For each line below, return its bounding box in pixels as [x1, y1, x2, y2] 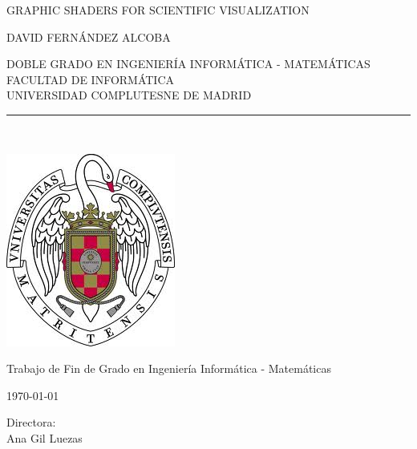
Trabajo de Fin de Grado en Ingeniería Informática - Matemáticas [6, 360, 331, 377]
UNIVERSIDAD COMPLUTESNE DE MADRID [6, 87, 252, 103]
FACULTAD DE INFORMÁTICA [6, 71, 175, 87]
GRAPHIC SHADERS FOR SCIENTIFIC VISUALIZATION [6, 2, 310, 18]
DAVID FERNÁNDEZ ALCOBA [6, 28, 171, 45]
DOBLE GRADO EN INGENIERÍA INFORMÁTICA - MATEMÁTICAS [6, 55, 370, 72]
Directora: [6, 414, 56, 431]
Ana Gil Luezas [6, 429, 83, 446]
